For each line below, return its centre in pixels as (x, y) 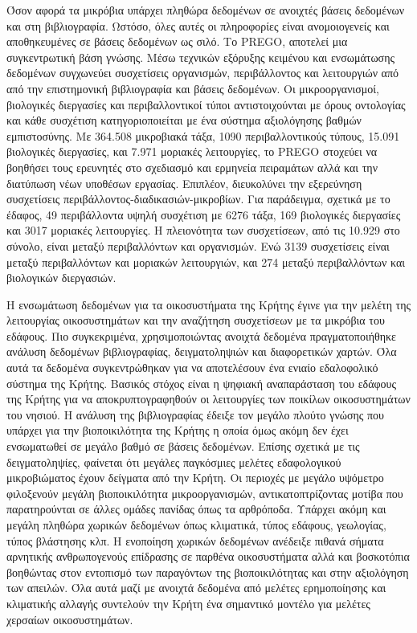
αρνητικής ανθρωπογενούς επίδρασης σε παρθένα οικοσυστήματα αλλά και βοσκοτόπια (208, 556)
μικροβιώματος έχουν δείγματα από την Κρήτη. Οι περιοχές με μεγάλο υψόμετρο (195, 478)
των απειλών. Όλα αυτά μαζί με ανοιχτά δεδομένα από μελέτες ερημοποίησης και (196, 588)
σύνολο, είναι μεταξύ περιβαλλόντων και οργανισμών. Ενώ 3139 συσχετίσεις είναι (198, 245)
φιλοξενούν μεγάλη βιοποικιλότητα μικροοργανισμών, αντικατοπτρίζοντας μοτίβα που (205, 493)
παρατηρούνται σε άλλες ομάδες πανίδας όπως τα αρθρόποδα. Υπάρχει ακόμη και (196, 509)
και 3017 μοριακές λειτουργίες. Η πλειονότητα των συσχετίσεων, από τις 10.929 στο (203, 230)
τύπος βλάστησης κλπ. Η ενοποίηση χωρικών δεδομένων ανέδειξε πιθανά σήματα (195, 540)
